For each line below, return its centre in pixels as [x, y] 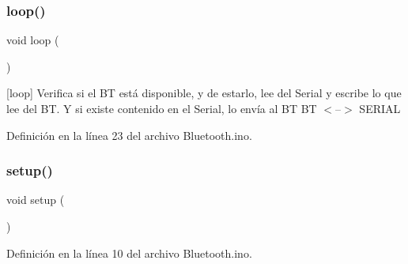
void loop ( [33, 40]
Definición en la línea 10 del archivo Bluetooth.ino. [129, 253]
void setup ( [36, 200]
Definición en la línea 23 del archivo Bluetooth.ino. [129, 135]
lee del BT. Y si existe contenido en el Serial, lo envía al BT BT [162, 108]
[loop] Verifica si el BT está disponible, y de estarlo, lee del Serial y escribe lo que [204, 93]
